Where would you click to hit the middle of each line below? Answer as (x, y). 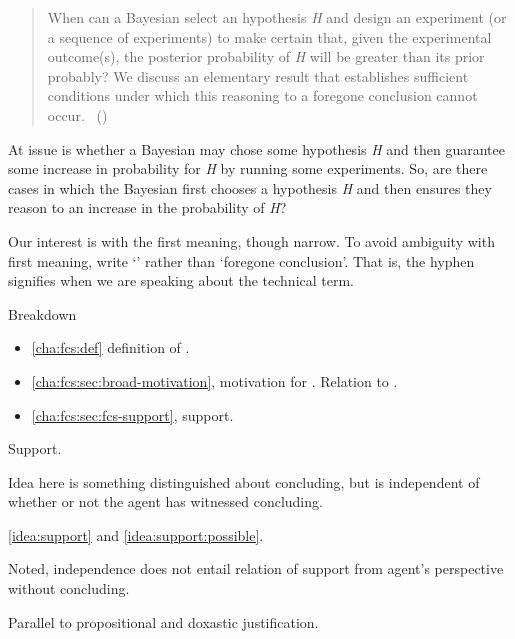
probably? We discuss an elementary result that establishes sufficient (258, 75)
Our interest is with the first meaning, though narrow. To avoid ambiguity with (251, 240)
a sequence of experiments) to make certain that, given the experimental (269, 36)
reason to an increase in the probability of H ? (147, 207)
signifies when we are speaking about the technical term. (181, 280)
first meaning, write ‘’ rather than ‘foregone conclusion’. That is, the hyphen (241, 260)
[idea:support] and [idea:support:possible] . (136, 534)
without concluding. (69, 588)
